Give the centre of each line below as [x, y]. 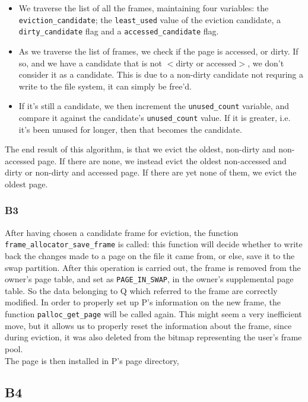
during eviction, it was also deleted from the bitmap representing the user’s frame [153, 337]
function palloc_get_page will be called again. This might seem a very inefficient [153, 314]
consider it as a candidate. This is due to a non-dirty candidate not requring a [161, 74]
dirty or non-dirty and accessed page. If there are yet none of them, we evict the [151, 172]
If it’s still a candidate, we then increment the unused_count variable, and [154, 106]
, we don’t [266, 63]
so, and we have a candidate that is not [91, 63]
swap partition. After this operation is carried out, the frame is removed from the [153, 267]
